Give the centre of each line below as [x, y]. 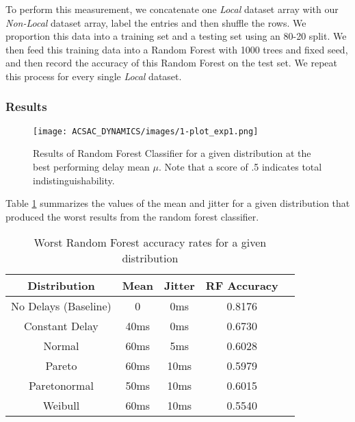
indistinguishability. [74, 180]
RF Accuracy [242, 286]
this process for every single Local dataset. [94, 76]
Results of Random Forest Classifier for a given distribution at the [172, 153]
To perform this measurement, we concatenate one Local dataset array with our [172, 9]
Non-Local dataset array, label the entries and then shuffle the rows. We [156, 22]
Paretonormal [61, 386]
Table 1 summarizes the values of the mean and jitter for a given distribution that [178, 203]
